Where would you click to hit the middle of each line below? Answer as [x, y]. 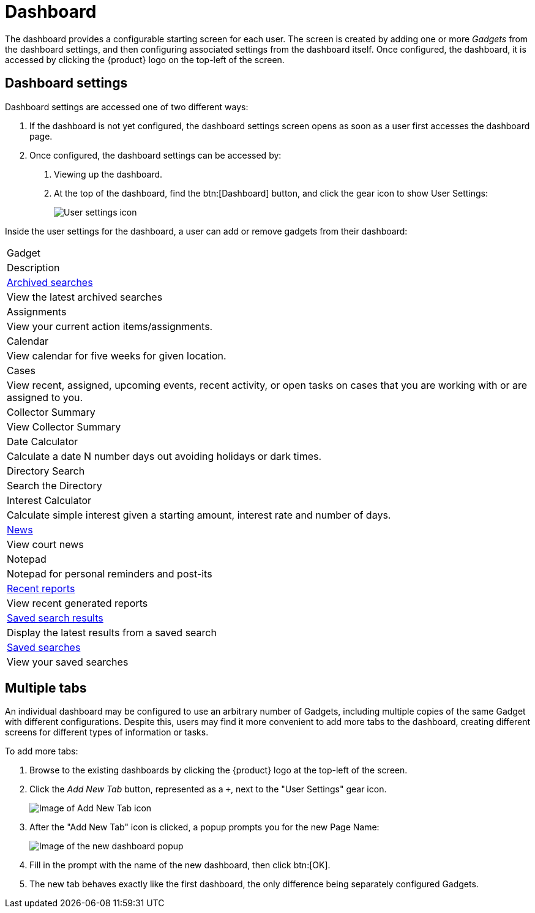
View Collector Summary [64, 426]
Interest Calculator [49, 500]
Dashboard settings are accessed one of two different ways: [127, 107]
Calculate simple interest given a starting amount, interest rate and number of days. [199, 515]
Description [33, 267]
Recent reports [41, 588]
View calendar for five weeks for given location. [117, 355]
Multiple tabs [46, 688]
